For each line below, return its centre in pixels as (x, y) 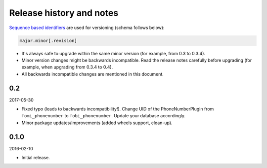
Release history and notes (64, 13)
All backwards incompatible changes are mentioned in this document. (93, 74)
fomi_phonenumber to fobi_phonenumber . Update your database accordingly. (103, 116)
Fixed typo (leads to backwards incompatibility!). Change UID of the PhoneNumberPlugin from (118, 109)
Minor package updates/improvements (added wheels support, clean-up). (97, 123)
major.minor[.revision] (48, 40)
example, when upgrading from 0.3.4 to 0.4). (67, 67)
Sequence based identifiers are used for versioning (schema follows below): (87, 28)
